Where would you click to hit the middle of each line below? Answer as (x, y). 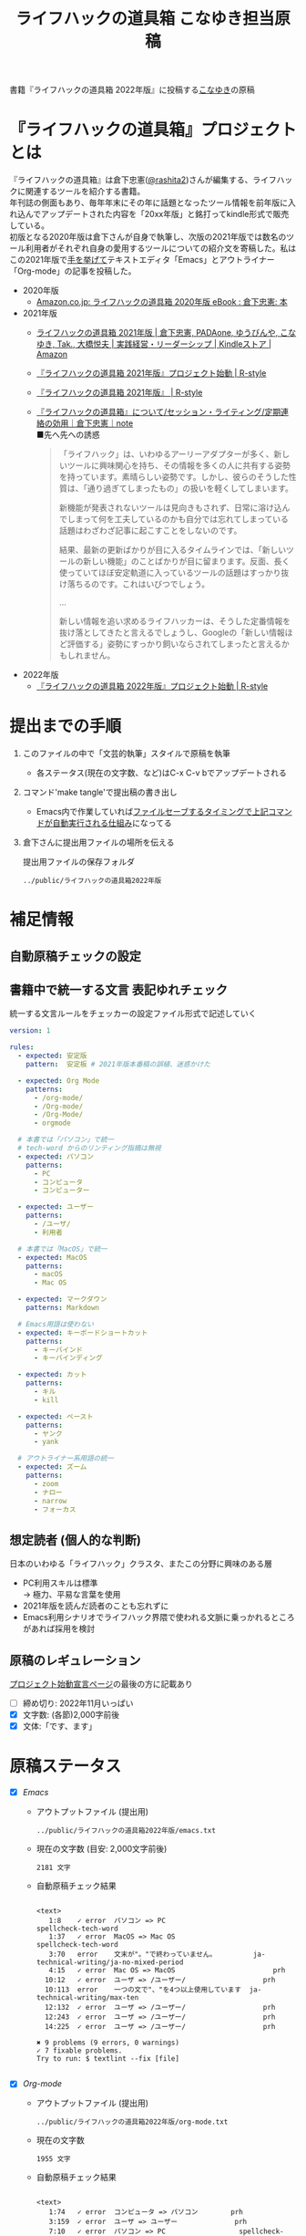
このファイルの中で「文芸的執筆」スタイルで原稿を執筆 (126, 754)
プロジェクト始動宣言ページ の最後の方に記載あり (101, 1684)
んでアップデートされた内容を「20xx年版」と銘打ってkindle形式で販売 (157, 214)
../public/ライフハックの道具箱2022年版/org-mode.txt (132, 2122)
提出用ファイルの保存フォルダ (78, 862)
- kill (46, 1400)
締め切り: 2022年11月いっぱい (78, 1703)
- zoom (46, 1483)
